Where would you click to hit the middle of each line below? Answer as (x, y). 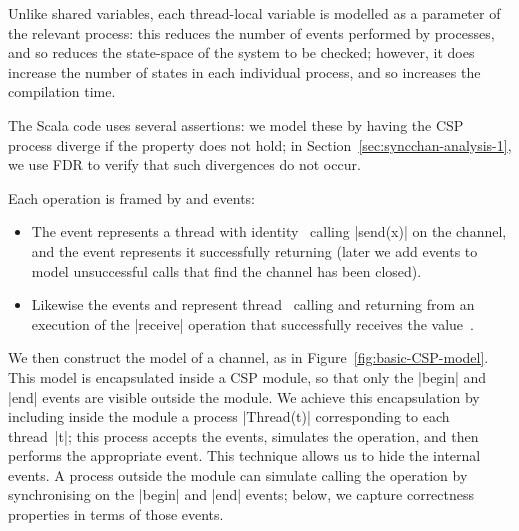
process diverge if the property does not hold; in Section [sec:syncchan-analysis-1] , (260, 144)
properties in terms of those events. (116, 514)
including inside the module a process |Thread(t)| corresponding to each (229, 416)
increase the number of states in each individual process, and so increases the (244, 71)
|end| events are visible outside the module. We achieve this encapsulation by (244, 396)
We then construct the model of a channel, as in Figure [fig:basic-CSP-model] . (248, 357)
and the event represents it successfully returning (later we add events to (254, 250)
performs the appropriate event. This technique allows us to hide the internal (244, 455)
